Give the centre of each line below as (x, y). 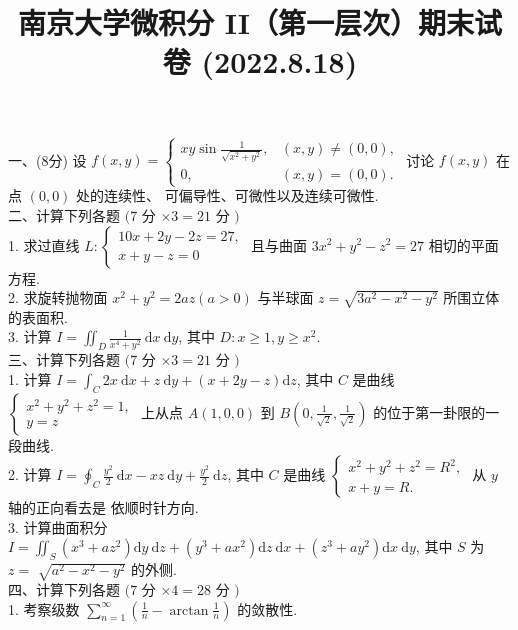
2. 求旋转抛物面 (58, 297)
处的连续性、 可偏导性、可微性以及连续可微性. (227, 195)
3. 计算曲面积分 (58, 526)
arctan (189, 610)
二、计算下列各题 (64, 214)
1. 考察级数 (44, 608)
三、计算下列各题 (64, 359)
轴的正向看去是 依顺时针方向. (103, 507)
